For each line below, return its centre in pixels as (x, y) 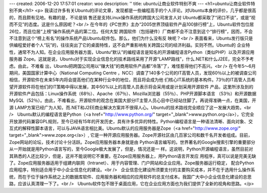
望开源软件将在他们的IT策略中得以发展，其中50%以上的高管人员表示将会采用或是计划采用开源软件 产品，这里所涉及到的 (131, 87)
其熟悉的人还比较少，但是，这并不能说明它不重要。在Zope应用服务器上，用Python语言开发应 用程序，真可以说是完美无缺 (133, 156)
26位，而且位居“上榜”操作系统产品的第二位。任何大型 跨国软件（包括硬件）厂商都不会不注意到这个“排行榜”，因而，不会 (131, 31)
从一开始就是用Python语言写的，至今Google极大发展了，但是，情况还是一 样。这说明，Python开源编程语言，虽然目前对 (131, 149)
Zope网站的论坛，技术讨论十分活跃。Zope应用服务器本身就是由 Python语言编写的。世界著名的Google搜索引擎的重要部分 (132, 142)
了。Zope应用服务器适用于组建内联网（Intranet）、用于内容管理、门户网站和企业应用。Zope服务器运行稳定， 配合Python (132, 163)
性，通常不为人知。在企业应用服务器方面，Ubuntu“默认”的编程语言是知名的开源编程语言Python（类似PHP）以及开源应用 (132, 52)
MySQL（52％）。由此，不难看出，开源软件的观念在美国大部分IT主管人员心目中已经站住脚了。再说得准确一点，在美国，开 (133, 100)
